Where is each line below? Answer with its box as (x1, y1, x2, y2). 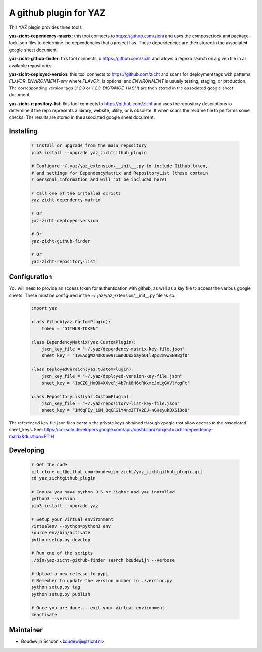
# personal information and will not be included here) (31, 177, 167, 182)
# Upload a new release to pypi (31, 571, 109, 576)
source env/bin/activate (31, 530, 91, 536)
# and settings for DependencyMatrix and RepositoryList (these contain (31, 170, 208, 176)
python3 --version (31, 496, 75, 502)
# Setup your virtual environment (31, 516, 114, 522)
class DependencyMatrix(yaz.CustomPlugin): (31, 339, 137, 345)
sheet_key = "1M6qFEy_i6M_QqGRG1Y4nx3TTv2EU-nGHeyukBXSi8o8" (41, 407, 190, 413)
